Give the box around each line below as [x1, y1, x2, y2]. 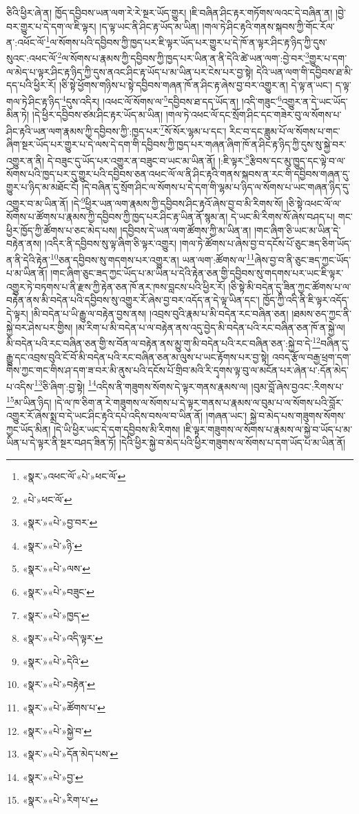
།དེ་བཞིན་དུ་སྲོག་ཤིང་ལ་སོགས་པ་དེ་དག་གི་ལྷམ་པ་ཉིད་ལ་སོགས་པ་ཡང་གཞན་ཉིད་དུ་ [81, 180, 351, 194]
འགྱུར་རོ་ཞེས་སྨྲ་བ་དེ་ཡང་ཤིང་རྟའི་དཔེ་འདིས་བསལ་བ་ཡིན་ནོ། [6, 408, 203, 423]
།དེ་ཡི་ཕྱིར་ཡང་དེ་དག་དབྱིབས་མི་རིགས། [54, 421, 181, 436]
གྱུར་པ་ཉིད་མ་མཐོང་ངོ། [6, 180, 79, 194]
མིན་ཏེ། [6, 107, 30, 122]
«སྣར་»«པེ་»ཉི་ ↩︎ [22, 538, 83, 552]
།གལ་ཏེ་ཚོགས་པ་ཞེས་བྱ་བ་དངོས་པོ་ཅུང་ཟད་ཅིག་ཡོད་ [179, 236, 351, 251]
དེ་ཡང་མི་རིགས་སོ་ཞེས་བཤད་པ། [231, 209, 336, 224]
